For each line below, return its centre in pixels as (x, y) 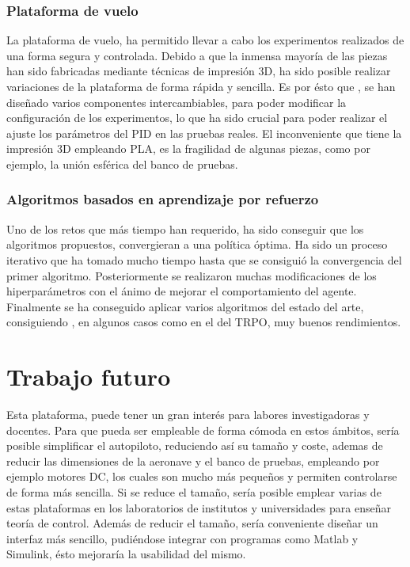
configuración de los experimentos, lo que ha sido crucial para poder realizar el (197, 118)
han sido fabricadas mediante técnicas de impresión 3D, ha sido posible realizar (199, 71)
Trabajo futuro (89, 377)
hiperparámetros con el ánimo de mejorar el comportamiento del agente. (182, 291)
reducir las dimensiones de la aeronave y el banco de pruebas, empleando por (193, 460)
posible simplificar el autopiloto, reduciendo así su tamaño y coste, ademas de (195, 445)
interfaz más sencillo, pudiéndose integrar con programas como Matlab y (182, 538)
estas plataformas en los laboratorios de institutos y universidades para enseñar (199, 507)
